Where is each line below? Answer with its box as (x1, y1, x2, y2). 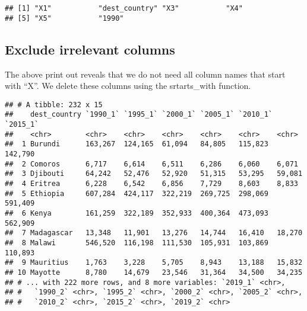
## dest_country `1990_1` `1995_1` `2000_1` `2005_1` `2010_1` (5, 110, 273, 119)
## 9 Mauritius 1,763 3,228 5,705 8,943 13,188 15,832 (5, 258, 303, 267)
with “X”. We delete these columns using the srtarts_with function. (5, 79, 251, 92)
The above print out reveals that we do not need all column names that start (5, 68, 286, 80)
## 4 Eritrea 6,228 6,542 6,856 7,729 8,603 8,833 (5, 179, 298, 188)
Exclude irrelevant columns (5, 40, 175, 58)
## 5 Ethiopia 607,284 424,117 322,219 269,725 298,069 (5, 189, 268, 198)
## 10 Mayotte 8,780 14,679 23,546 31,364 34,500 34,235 (5, 268, 303, 277)
